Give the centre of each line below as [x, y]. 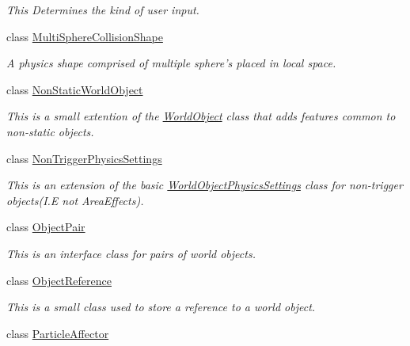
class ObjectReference [59, 280]
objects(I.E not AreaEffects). [75, 200]
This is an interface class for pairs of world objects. [131, 253]
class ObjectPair [46, 227]
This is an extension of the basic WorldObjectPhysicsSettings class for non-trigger [205, 185]
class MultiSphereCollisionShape [85, 36]
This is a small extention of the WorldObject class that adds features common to [201, 116]
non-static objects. [50, 131]
